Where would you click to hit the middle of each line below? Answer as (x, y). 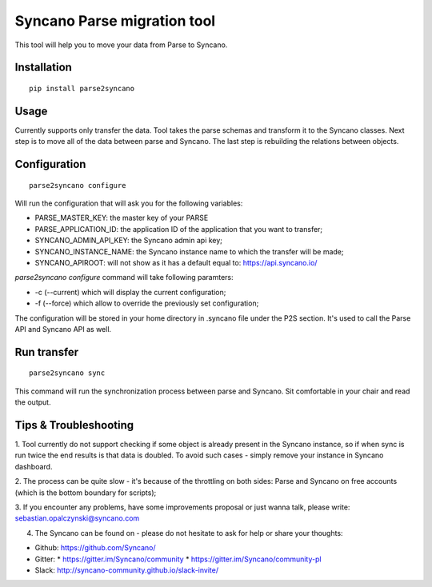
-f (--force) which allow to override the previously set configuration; (147, 303)
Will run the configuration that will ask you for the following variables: (129, 203)
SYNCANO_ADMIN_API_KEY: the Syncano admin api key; (129, 241)
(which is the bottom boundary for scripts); (86, 493)
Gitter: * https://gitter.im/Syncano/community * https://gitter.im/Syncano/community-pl (178, 559)
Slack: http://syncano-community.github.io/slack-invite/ (127, 570)
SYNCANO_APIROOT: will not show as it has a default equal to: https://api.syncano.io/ (176, 263)
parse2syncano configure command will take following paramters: (124, 278)
